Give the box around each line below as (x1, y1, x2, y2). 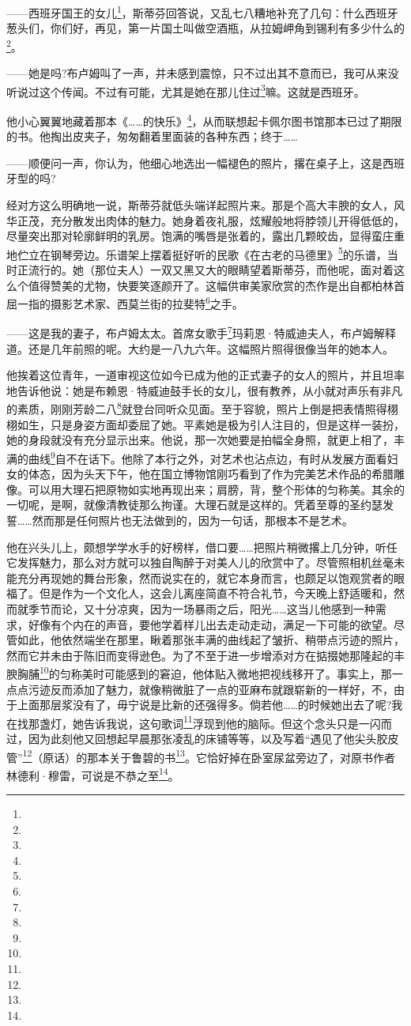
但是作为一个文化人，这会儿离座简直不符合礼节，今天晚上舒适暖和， (39, 585, 394, 602)
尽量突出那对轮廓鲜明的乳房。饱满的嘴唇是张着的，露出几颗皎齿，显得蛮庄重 (6, 228, 405, 244)
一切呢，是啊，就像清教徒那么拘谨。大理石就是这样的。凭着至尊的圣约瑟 (6, 496, 383, 513)
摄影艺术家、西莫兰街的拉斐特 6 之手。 (50, 293, 243, 311)
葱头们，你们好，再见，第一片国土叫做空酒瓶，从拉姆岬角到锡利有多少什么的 (6, 20, 405, 36)
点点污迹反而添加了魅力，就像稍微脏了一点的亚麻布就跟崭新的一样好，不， (6, 681, 394, 697)
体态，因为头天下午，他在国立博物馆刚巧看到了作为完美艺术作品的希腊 (28, 466, 394, 482)
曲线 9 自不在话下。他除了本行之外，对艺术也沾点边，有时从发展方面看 (28, 447, 387, 466)
